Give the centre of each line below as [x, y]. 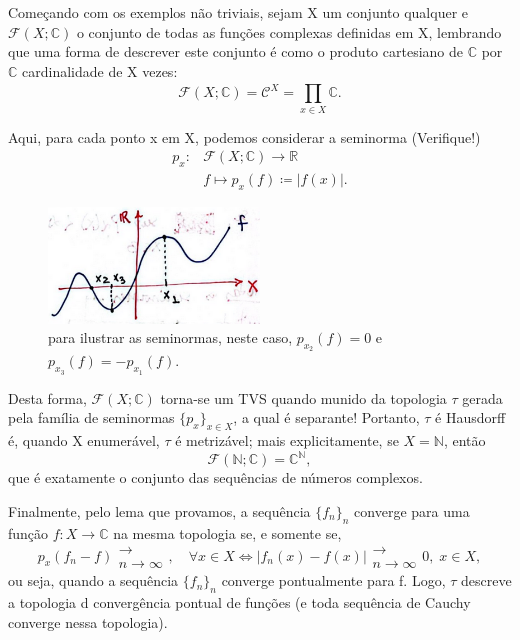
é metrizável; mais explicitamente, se [287, 440]
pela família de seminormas [91, 417]
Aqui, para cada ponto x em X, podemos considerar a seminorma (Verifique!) [244, 136]
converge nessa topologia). [88, 621]
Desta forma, [47, 397]
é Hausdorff [470, 417]
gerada [482, 397]
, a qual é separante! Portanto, [326, 417]
